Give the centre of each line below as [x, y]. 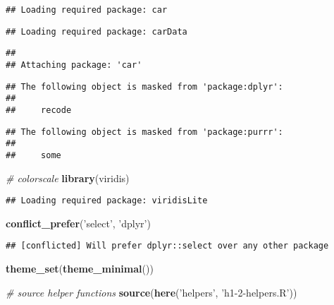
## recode [39, 110]
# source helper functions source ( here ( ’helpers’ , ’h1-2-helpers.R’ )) [151, 292]
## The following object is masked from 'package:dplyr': [144, 86]
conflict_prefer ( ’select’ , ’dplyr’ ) [78, 223]
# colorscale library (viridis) [68, 178]
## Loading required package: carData [97, 31]
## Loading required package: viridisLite [107, 201]
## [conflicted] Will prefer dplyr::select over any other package [167, 246]
